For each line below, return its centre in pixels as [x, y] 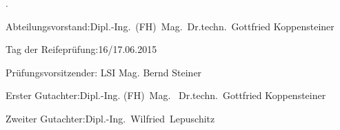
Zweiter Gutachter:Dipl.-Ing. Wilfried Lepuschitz [110, 118]
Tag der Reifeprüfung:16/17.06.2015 [81, 49]
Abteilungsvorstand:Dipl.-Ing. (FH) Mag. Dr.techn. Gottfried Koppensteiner [170, 26]
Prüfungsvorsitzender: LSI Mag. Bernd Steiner [104, 72]
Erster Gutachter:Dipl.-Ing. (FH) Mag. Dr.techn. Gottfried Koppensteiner [166, 95]
